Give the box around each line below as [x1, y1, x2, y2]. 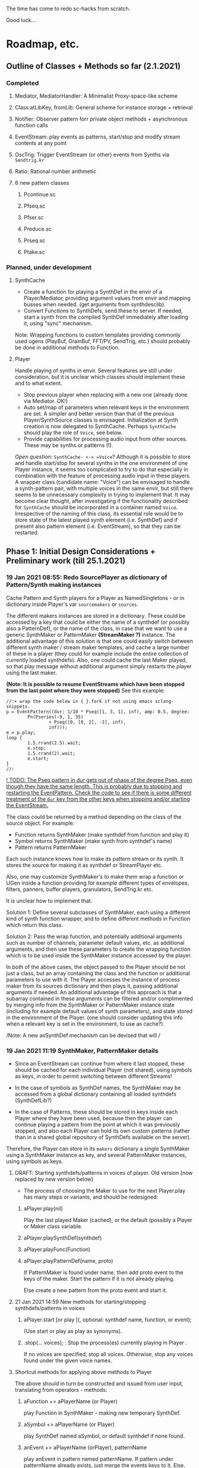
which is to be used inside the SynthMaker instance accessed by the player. [6, 951, 192, 959]
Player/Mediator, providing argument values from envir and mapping [23, 294, 191, 302]
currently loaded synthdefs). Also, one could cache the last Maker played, [6, 656, 187, 664]
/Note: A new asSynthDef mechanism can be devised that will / [6, 1032, 160, 1039]
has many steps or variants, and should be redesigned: [23, 1193, 159, 1200]
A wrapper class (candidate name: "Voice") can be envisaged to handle [14, 479, 190, 486]
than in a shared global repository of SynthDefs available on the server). [14, 1134, 191, 1141]
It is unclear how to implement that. [6, 897, 93, 904]
